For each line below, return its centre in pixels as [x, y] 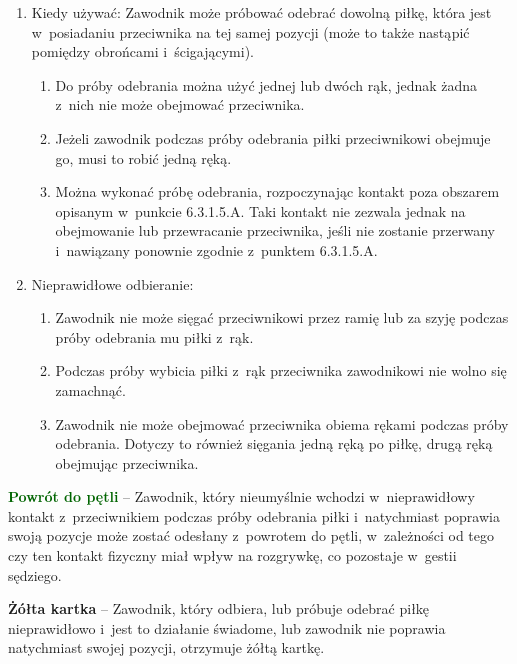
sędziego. [35, 574]
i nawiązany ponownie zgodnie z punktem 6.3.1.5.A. [216, 249]
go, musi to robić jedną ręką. [143, 157]
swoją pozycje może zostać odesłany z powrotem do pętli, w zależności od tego [251, 535]
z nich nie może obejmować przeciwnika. [180, 104]
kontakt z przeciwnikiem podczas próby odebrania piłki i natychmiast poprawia [254, 515]
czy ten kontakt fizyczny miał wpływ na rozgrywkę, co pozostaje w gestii [232, 555]
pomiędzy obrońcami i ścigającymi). [142, 51]
